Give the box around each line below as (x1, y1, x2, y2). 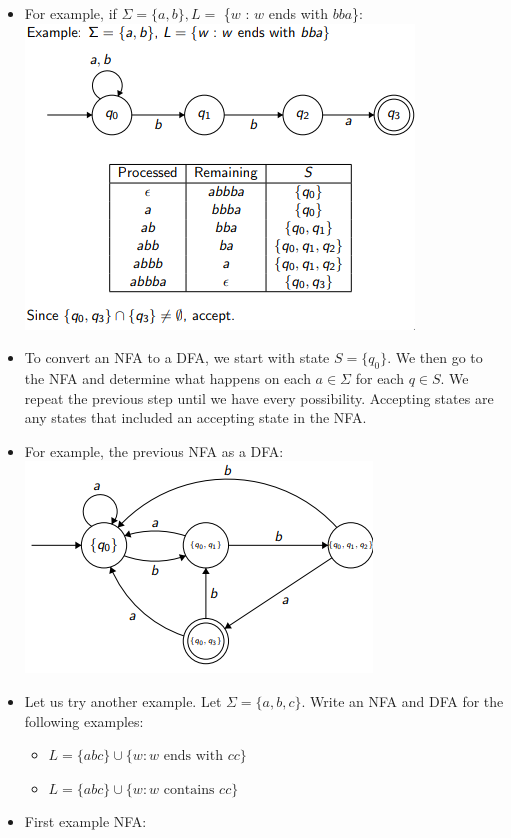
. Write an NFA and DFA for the (301, 690, 504, 711)
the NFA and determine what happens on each (24, 367, 311, 388)
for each (355, 367, 404, 388)
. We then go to (387, 347, 483, 368)
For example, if (24, 3, 117, 23)
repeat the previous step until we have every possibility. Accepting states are (24, 387, 494, 408)
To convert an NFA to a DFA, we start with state (24, 347, 330, 368)
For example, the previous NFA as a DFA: (24, 440, 284, 461)
